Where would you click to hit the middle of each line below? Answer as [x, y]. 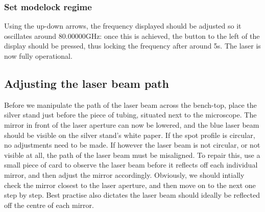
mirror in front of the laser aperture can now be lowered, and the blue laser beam [132, 124]
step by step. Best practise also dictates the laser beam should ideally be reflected [132, 195]
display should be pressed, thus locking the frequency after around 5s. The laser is [132, 46]
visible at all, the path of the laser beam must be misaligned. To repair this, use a [132, 155]
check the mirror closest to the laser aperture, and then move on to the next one [130, 185]
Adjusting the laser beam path [87, 83]
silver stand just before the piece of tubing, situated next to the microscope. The [130, 115]
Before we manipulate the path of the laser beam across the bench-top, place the [130, 104]
